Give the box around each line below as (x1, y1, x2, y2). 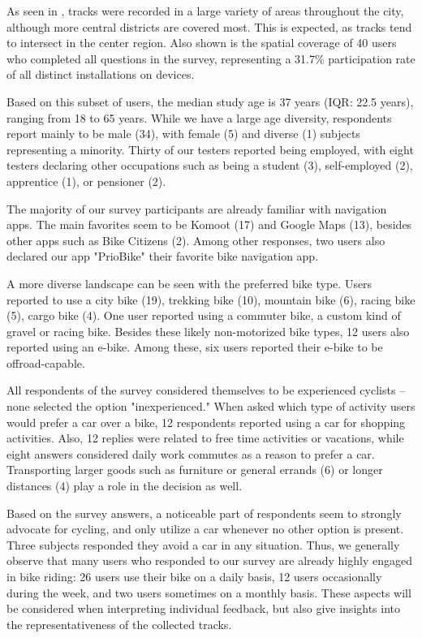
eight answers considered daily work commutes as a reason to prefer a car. (6, 445, 375, 462)
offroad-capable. (6, 354, 85, 371)
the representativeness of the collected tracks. (6, 615, 232, 632)
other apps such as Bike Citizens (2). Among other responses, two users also (6, 231, 385, 248)
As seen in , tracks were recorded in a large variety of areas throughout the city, (6, 2, 404, 19)
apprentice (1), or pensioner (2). (6, 172, 166, 189)
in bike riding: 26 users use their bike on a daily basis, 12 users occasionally (6, 568, 382, 584)
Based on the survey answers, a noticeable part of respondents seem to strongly (6, 504, 402, 521)
